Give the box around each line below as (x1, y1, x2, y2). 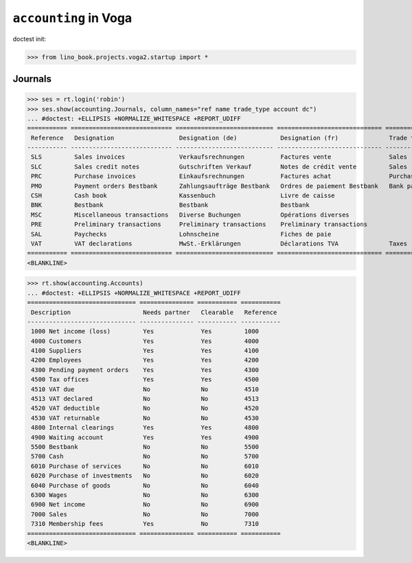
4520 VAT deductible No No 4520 (31, 404, 260, 412)
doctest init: (12, 34, 47, 43)
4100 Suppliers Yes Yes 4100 (31, 347, 260, 355)
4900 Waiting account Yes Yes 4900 (31, 433, 260, 441)
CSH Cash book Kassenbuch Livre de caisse (31, 192, 336, 199)
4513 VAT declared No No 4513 (31, 395, 260, 403)
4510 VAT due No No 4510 (31, 385, 260, 393)
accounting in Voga (12, 10, 133, 25)
